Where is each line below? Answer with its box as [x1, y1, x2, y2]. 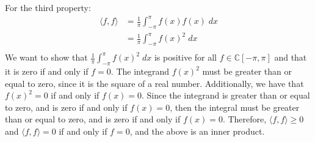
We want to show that [5, 51, 88, 64]
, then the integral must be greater [170, 100, 300, 113]
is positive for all [154, 51, 217, 64]
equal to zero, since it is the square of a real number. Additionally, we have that [5, 77, 304, 89]
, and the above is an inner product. [129, 125, 265, 138]
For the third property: [5, 1, 91, 13]
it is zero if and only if [5, 65, 89, 78]
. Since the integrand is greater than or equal [142, 89, 310, 102]
